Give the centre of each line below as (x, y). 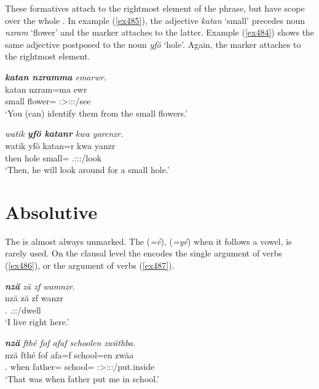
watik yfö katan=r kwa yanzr (60, 145)
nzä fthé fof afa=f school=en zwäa (69, 354)
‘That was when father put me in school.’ (82, 378)
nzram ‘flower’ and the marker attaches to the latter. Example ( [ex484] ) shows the (160, 32)
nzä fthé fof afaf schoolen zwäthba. (70, 342)
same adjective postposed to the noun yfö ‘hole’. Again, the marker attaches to (153, 44)
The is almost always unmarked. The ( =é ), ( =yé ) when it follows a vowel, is (148, 241)
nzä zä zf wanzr (34, 298)
